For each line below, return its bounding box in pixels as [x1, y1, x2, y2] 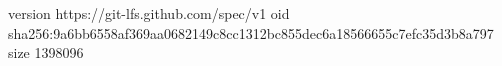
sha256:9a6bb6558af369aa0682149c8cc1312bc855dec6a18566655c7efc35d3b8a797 [8, 22, 494, 43]
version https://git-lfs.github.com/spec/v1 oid [8, 3, 290, 23]
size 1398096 [8, 42, 84, 63]
